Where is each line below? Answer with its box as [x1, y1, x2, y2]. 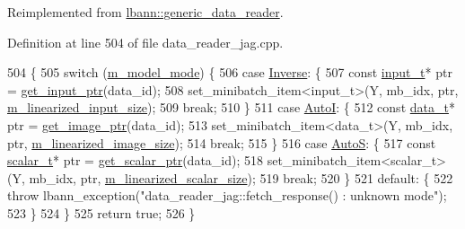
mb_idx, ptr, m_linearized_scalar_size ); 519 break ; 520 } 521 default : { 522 [29, 168, 453, 187]
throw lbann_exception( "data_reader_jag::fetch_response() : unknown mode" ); [7, 186, 447, 205]
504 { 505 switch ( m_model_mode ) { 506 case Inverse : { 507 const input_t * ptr [7, 63, 452, 82]
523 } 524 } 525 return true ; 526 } [7, 203, 196, 222]
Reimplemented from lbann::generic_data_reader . [7, 3, 284, 21]
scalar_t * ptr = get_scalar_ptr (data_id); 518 [7, 151, 264, 170]
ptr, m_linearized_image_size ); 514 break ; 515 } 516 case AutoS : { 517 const [7, 133, 436, 152]
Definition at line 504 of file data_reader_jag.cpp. [7, 32, 284, 51]
